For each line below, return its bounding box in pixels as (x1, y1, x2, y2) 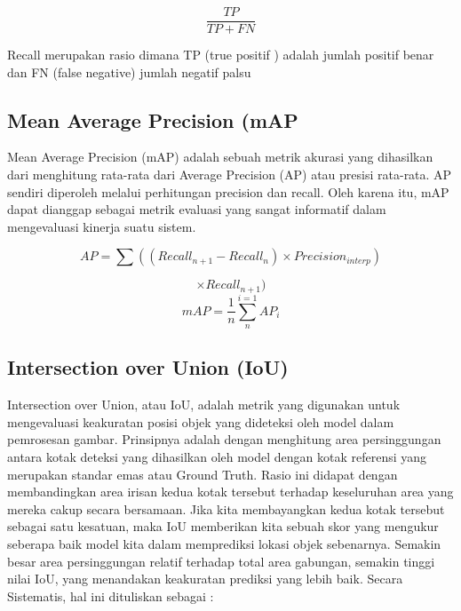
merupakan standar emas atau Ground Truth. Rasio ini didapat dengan (7, 464, 398, 483)
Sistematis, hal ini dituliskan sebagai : (7, 586, 214, 605)
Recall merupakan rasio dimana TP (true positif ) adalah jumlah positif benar (7, 45, 434, 64)
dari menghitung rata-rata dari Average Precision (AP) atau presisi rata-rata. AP (7, 165, 452, 184)
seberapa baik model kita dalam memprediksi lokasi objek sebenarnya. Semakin (7, 535, 441, 553)
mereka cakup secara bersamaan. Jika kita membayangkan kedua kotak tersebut (7, 499, 445, 518)
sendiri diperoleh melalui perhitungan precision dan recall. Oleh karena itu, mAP (7, 182, 449, 201)
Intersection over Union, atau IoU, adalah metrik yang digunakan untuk (7, 395, 401, 414)
